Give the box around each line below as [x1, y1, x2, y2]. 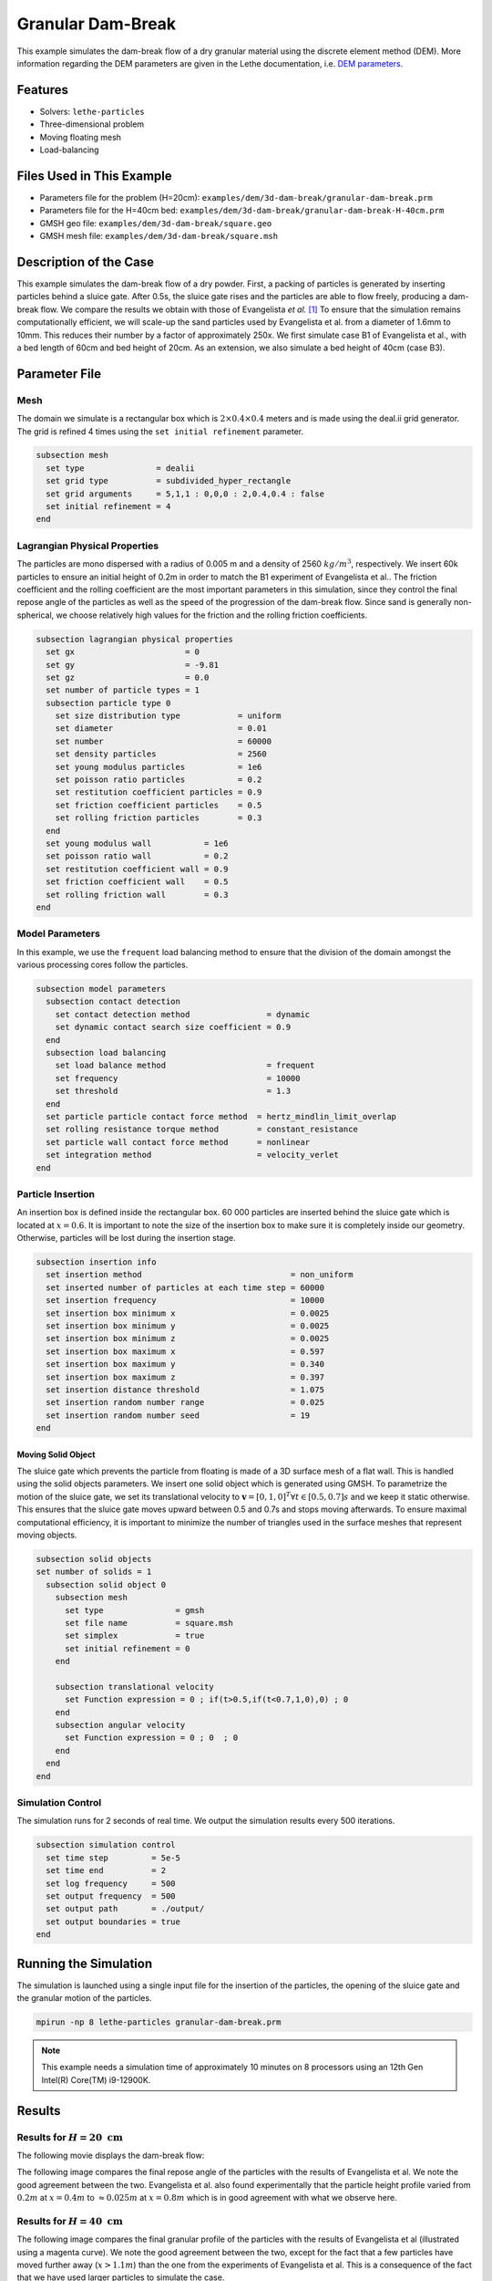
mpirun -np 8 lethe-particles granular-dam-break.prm [36, 2016, 282, 2027]
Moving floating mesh [39, 131, 122, 142]
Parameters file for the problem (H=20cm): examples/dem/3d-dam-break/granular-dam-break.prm [39, 192, 433, 203]
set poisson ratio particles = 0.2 [55, 775, 262, 785]
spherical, [16, 609, 55, 620]
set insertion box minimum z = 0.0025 [46, 1333, 330, 1344]
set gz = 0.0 [46, 672, 210, 682]
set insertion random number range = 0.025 [46, 1397, 325, 1408]
